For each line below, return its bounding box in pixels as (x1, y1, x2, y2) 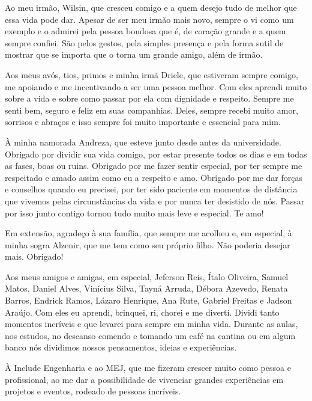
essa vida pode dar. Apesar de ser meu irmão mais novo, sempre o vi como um (5, 13, 294, 25)
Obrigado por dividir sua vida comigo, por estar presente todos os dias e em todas (5, 147, 307, 160)
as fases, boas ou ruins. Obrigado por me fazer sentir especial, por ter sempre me (5, 159, 302, 172)
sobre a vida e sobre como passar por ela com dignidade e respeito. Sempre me (5, 92, 294, 105)
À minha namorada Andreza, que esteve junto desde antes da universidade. (5, 135, 281, 148)
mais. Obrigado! (5, 250, 64, 263)
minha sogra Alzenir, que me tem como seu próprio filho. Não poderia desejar (5, 238, 290, 251)
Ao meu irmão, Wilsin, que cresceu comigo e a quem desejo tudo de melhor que (5, 1, 297, 13)
